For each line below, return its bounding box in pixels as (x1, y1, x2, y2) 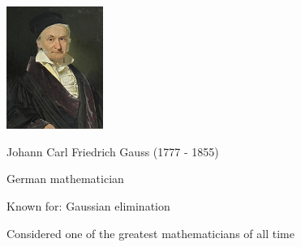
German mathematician (6, 170, 124, 187)
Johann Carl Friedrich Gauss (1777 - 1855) (6, 143, 219, 160)
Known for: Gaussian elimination (6, 197, 170, 214)
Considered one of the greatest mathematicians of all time (6, 224, 295, 241)
